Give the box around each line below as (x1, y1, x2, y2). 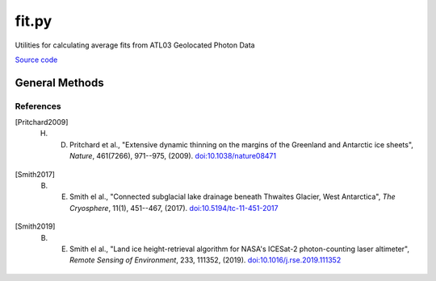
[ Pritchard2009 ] (15, 118, 69, 127)
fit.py (15, 12, 52, 30)
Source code (15, 55, 58, 64)
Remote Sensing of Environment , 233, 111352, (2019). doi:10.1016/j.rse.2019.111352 (69, 255, 342, 265)
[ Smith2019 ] (15, 221, 56, 231)
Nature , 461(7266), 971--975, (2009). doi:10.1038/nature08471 (69, 151, 277, 161)
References (15, 101, 61, 112)
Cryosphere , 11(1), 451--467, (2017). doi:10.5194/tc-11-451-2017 (69, 203, 279, 213)
